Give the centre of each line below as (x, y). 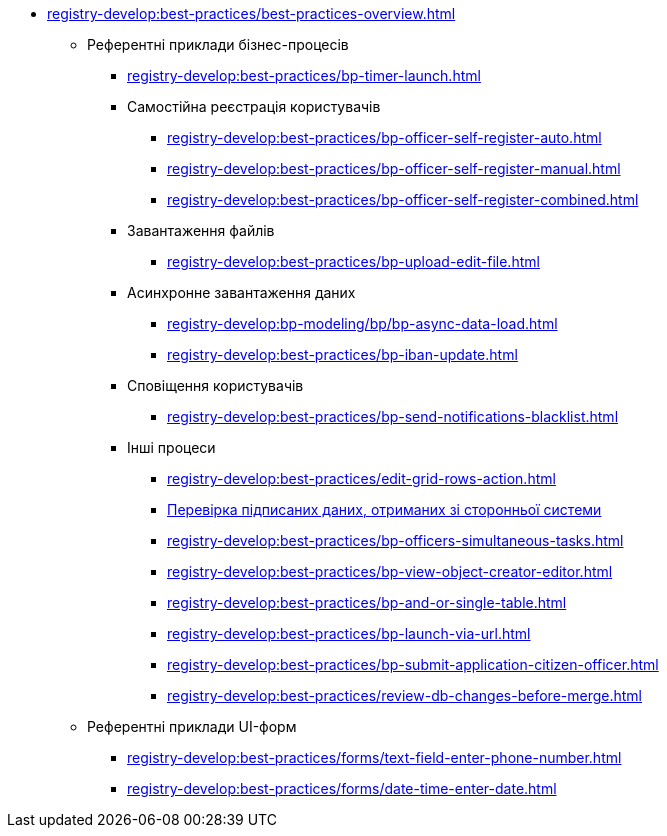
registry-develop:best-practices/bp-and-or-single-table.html (367, 602)
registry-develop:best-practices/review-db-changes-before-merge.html (404, 695)
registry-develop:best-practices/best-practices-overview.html (251, 13)
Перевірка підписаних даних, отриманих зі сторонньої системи (384, 509)
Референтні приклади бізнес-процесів (218, 44)
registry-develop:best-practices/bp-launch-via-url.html (349, 633)
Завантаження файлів (201, 230)
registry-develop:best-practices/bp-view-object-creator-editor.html (390, 571)
